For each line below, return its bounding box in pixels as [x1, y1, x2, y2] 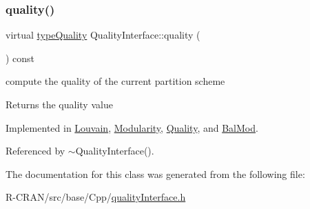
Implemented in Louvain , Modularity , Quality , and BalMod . [6, 120, 258, 135]
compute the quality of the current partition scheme [6, 74, 225, 88]
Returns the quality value [6, 97, 113, 111]
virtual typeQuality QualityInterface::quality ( [6, 28, 200, 42]
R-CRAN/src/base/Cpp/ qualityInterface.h [6, 190, 186, 204]
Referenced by [6, 143, 65, 158]
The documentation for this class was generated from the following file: [6, 166, 305, 181]
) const [6, 50, 35, 65]
